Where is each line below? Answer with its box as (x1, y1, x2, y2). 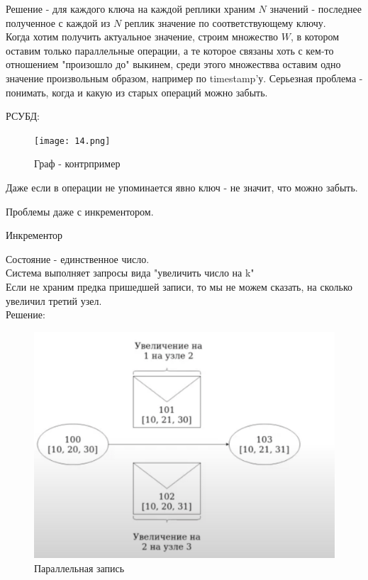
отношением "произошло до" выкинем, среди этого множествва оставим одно (6, 57, 341, 72)
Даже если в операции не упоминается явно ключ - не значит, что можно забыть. (6, 180, 358, 194)
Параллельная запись (34, 561, 125, 575)
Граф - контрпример (34, 156, 121, 171)
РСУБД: (6, 108, 40, 123)
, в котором (290, 29, 340, 44)
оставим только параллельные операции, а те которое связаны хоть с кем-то (6, 43, 334, 57)
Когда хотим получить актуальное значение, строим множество (6, 29, 279, 44)
